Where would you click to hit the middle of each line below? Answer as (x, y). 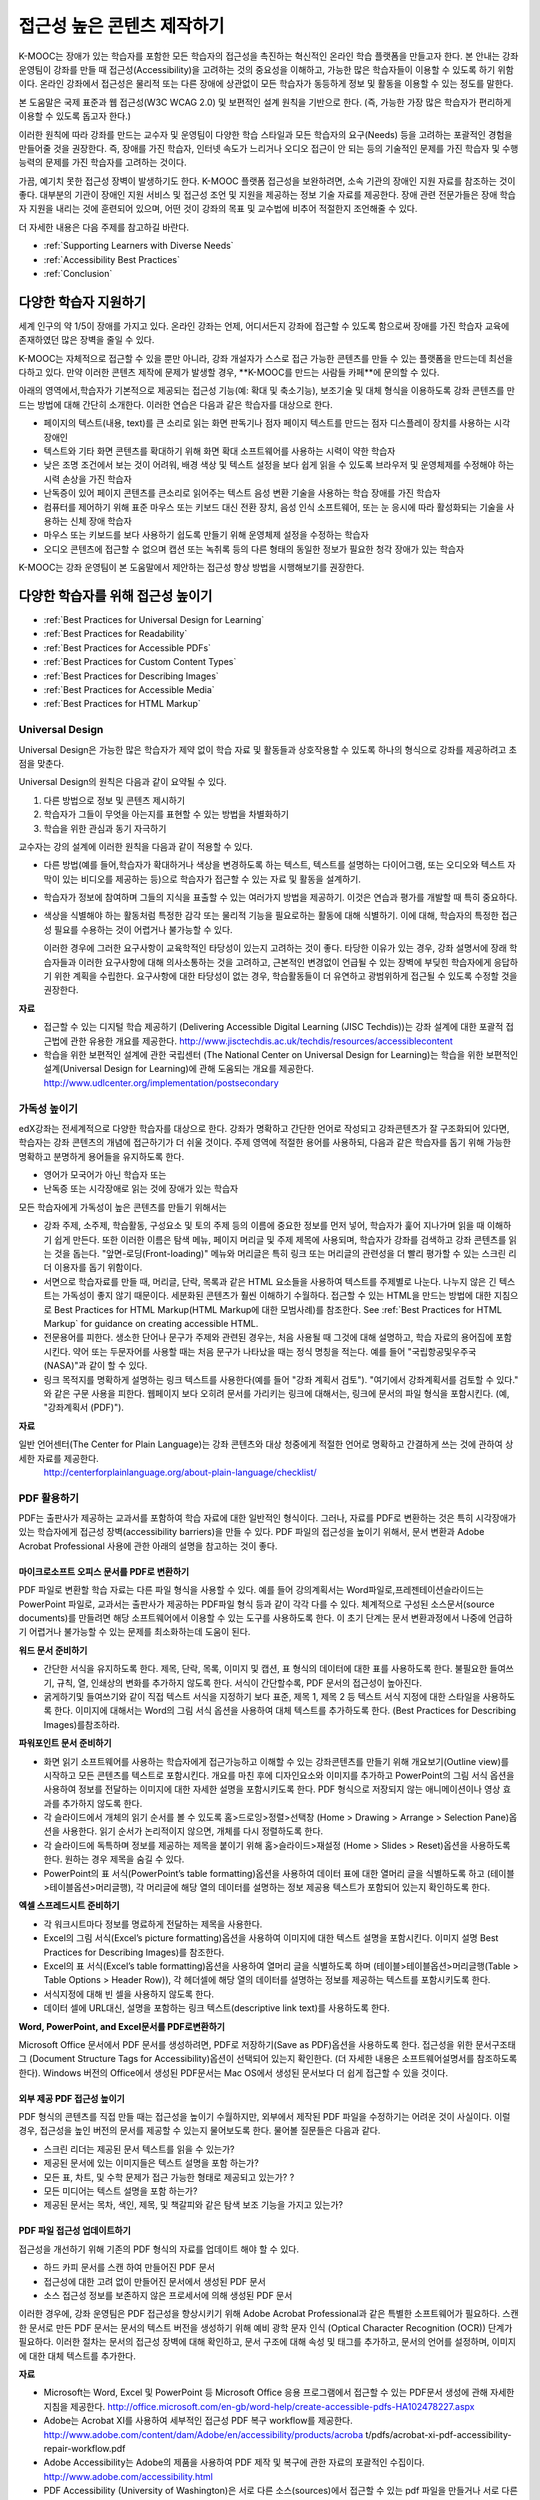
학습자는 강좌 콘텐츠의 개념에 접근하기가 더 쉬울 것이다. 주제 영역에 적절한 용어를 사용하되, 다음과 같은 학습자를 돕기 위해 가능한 (265, 1142)
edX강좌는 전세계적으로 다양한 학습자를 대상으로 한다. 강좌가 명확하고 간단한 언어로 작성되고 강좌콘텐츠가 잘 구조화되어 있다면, (264, 1128)
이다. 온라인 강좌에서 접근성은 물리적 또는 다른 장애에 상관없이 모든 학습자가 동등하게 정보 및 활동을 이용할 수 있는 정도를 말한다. (266, 84)
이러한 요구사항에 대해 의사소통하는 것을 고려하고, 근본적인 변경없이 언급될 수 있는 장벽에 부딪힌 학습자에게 (285, 962)
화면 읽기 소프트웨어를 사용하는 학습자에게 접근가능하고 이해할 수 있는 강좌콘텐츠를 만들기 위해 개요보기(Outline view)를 (276, 1761)
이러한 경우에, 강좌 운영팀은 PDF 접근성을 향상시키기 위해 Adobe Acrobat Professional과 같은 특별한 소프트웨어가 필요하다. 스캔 (268, 2314)
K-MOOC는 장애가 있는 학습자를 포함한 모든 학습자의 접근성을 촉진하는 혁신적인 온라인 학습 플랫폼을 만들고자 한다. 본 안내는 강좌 (268, 56)
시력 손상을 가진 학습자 (87, 479)
